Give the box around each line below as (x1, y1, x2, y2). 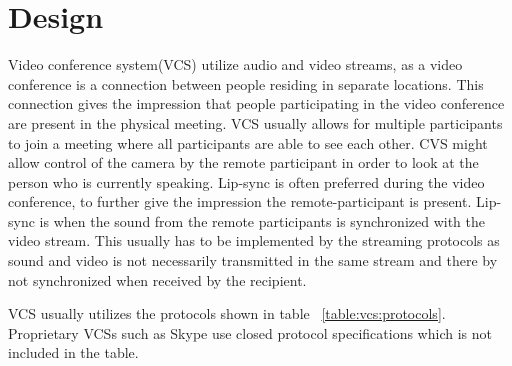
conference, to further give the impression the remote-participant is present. (8, 191, 472, 212)
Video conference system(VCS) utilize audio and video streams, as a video (8, 54, 463, 75)
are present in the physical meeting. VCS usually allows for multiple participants (8, 112, 503, 133)
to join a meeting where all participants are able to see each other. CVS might (8, 132, 488, 153)
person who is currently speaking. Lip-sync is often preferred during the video (8, 171, 485, 192)
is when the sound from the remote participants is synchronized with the (39, 210, 485, 231)
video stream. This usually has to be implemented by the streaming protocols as (8, 230, 500, 251)
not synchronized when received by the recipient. (8, 269, 307, 290)
